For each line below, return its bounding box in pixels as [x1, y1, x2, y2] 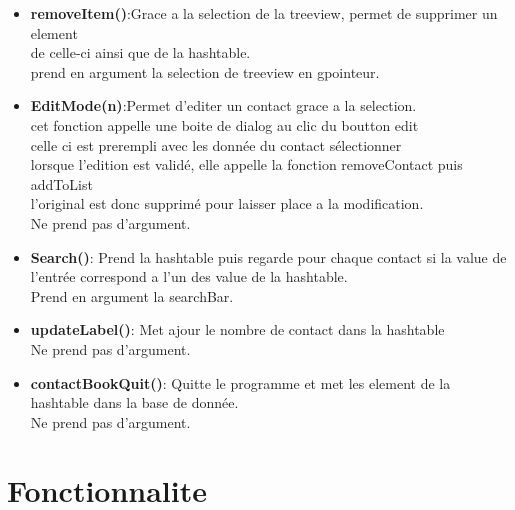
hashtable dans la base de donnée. [30, 392, 239, 413]
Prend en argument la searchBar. [30, 285, 234, 306]
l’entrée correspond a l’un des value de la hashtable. [30, 266, 348, 287]
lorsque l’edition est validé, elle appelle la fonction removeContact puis [30, 154, 463, 175]
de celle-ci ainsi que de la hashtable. [30, 42, 251, 63]
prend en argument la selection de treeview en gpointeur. [30, 61, 380, 82]
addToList [30, 173, 93, 194]
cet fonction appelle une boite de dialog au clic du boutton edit [30, 114, 419, 135]
